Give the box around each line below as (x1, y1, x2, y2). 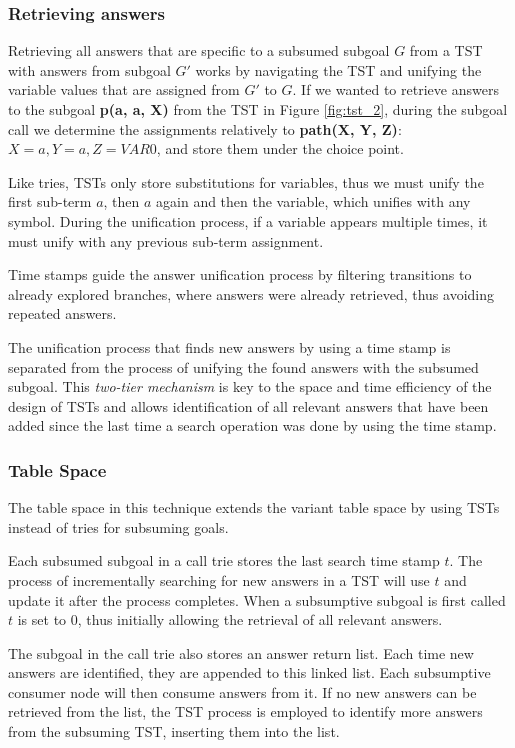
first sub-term (8, 191, 92, 212)
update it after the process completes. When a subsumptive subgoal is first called (8, 589, 506, 610)
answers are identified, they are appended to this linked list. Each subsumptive (8, 662, 491, 683)
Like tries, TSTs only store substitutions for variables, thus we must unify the (8, 171, 484, 192)
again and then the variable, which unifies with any (156, 191, 471, 212)
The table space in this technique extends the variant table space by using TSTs (8, 497, 500, 518)
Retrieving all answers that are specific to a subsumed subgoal (8, 40, 390, 61)
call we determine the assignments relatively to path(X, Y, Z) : (8, 118, 402, 139)
